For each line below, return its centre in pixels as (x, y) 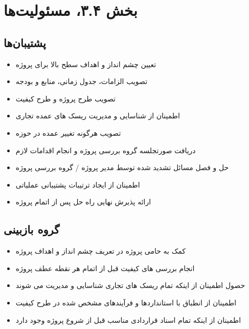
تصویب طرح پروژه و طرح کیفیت (66, 98)
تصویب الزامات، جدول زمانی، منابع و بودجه (82, 81)
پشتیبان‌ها (25, 42)
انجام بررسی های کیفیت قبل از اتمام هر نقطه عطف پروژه (105, 268)
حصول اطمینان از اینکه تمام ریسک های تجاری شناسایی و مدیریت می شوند (130, 285)
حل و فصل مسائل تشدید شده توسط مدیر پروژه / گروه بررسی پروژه (122, 167)
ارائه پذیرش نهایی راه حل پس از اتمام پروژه (83, 202)
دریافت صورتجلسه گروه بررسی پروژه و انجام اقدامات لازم (106, 150)
